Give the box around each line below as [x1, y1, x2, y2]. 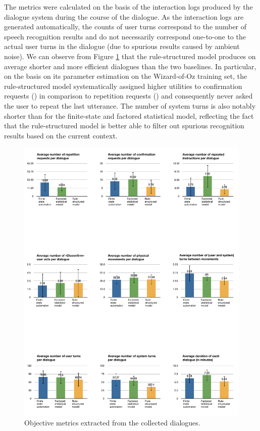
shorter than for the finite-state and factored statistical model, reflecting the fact [4, 110, 254, 121]
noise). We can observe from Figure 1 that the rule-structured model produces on [4, 51, 256, 61]
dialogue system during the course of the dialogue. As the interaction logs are [4, 11, 244, 22]
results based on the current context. [4, 130, 118, 140]
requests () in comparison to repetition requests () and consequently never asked [4, 90, 253, 101]
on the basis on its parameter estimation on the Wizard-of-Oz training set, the [4, 71, 247, 81]
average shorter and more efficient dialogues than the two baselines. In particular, [4, 61, 256, 71]
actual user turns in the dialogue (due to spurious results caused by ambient [4, 41, 240, 52]
